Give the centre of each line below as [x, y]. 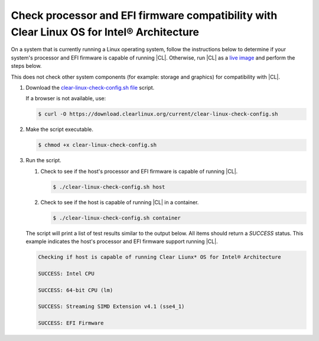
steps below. [26, 66]
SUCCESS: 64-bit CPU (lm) [76, 290]
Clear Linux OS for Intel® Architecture [105, 32]
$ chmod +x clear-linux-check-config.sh [97, 145]
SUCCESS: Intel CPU [66, 273]
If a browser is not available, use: [66, 99]
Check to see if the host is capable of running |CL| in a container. [120, 202]
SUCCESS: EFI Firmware [71, 323]
